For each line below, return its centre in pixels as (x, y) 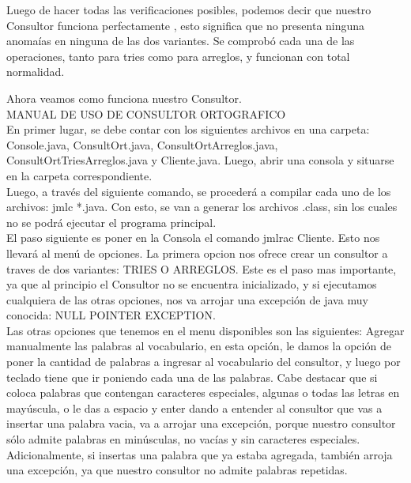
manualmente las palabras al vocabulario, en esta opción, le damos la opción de (199, 346)
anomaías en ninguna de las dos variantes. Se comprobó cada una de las (181, 41)
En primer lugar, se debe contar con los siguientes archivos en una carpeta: (188, 129)
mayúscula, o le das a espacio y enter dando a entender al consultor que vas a (194, 408)
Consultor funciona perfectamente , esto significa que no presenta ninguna (186, 25)
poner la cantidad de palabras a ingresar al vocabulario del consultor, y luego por (204, 362)
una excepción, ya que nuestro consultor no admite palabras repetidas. (177, 470)
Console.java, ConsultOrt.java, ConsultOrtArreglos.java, (142, 144)
